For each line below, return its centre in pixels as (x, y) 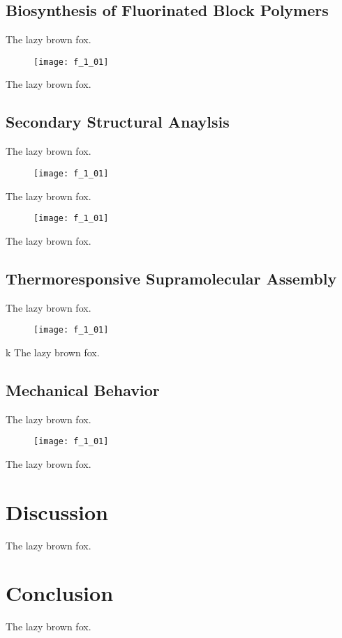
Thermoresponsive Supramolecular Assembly (171, 278)
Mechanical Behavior (83, 389)
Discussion (57, 511)
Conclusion (60, 593)
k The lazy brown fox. (53, 352)
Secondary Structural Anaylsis (118, 122)
